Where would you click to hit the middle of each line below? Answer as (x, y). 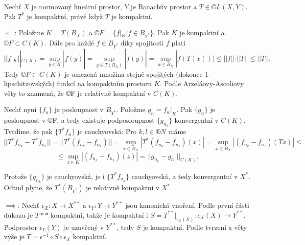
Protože (15, 176)
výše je (14, 236)
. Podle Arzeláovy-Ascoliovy (202, 83)
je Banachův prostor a (164, 6)
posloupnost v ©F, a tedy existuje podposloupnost (79, 120)
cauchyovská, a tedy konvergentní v (185, 176)
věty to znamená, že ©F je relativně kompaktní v (78, 93)
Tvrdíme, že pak (28, 131)
